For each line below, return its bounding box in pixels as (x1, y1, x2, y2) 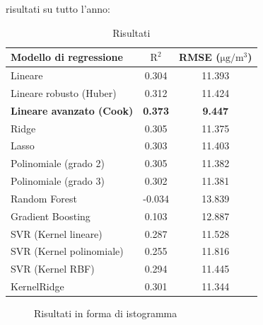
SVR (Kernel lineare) (11, 226, 103, 241)
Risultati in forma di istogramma (34, 306, 177, 321)
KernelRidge (11, 279, 64, 294)
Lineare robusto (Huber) (11, 85, 117, 100)
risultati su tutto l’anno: (6, 1, 111, 16)
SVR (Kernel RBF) (11, 261, 95, 276)
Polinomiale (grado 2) (11, 156, 105, 171)
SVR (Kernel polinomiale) (11, 244, 124, 258)
